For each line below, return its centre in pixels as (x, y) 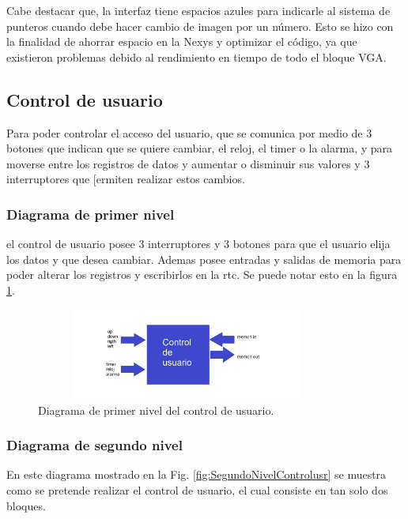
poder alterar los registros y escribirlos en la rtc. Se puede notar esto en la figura (202, 275)
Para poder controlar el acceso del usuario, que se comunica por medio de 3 (189, 132)
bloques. (26, 505)
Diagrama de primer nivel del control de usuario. (156, 410)
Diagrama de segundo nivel (94, 445)
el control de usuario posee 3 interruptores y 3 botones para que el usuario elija (198, 244)
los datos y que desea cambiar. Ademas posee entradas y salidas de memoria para (204, 259)
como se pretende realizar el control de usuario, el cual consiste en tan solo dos (197, 489)
